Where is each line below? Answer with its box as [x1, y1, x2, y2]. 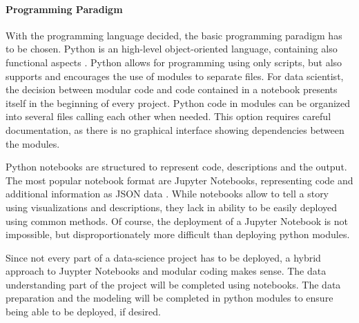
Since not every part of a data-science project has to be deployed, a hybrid [6, 250, 321, 264]
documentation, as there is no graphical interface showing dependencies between [6, 122, 345, 137]
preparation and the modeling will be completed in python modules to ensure [6, 291, 333, 305]
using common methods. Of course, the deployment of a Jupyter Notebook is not [6, 213, 349, 228]
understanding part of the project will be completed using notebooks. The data [6, 277, 341, 291]
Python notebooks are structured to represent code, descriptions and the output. [6, 159, 347, 174]
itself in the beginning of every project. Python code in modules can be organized [6, 95, 351, 110]
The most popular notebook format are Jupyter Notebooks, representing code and [6, 173, 353, 187]
